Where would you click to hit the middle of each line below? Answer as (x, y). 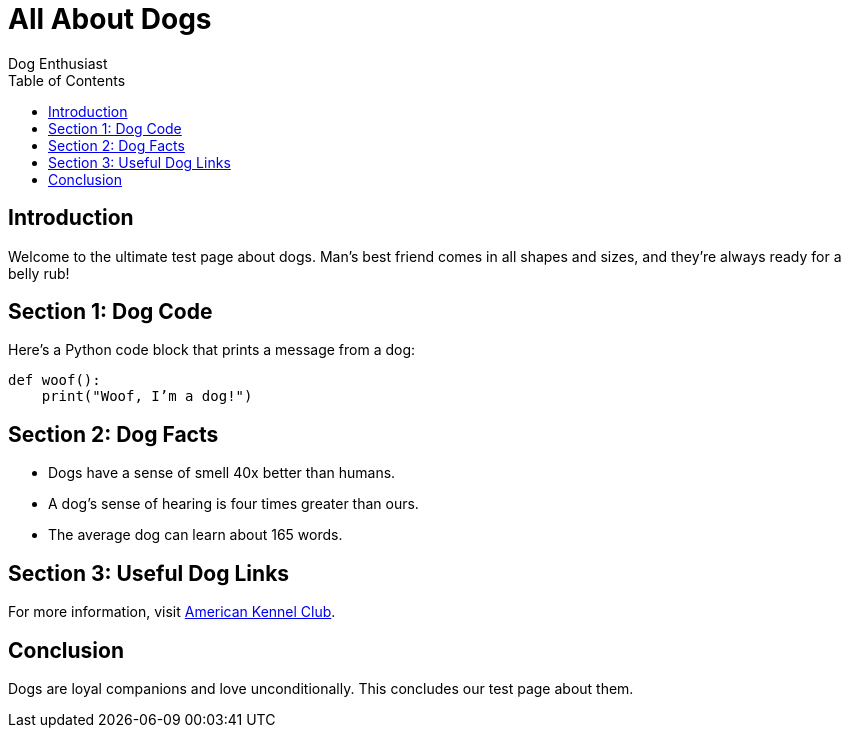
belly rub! (39, 273)
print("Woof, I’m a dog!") (147, 396)
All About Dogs (110, 19)
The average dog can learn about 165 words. (195, 535)
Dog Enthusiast (58, 63)
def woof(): (54, 380)
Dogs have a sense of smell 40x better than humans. (222, 473)
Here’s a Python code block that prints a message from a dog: (212, 350)
